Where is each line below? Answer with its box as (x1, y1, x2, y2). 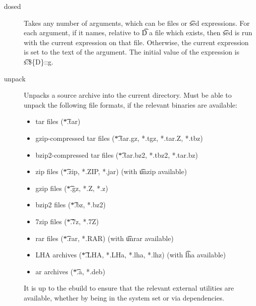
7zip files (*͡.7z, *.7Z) (35, 216, 99, 226)
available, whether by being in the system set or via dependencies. (24, 292, 224, 303)
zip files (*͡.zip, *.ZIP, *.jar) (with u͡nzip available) (35, 166, 187, 177)
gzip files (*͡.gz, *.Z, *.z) (35, 183, 108, 193)
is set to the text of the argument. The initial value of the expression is (24, 47, 240, 57)
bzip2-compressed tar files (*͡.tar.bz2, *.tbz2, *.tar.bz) (35, 149, 198, 160)
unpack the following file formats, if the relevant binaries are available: (24, 99, 238, 110)
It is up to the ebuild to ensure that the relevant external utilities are (24, 283, 234, 293)
